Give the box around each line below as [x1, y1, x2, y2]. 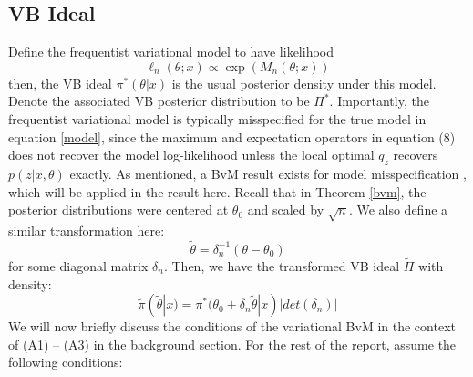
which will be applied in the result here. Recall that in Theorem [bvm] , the [8, 182, 427, 201]
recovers [393, 145, 438, 164]
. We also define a [348, 200, 448, 219]
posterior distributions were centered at [8, 200, 229, 219]
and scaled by [247, 200, 324, 219]
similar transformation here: [8, 220, 165, 239]
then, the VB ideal [8, 73, 112, 92]
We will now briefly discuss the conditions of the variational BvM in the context [8, 317, 456, 336]
